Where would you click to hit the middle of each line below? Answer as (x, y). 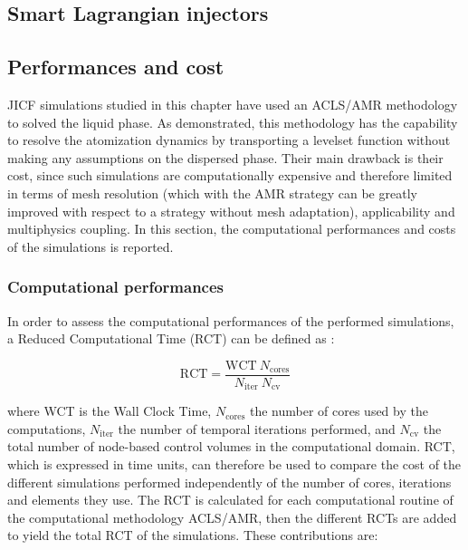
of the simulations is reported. (91, 246)
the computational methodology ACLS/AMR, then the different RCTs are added (232, 517)
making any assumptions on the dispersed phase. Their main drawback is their (225, 157)
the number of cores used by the (339, 411)
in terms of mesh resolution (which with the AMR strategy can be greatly (212, 193)
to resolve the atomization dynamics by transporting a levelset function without (229, 140)
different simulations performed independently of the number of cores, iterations (229, 482)
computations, (47, 428)
